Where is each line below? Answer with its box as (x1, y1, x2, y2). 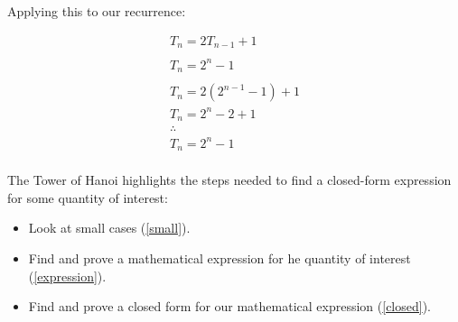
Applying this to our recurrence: (7, 2, 186, 20)
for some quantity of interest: (7, 188, 168, 207)
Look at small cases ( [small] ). (28, 218, 191, 237)
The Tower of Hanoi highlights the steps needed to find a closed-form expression (7, 170, 452, 189)
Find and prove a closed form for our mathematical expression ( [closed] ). (28, 297, 432, 316)
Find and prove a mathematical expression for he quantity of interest (28, 248, 411, 267)
